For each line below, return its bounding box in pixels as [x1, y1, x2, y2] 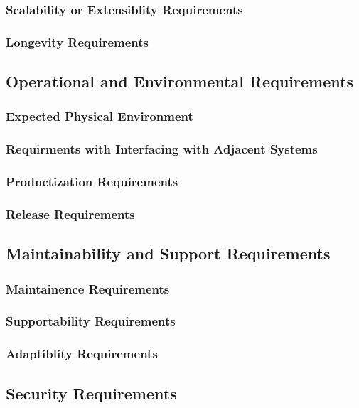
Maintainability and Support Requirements [6, 242, 331, 264]
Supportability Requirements [6, 312, 176, 330]
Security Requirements [6, 382, 177, 404]
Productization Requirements [6, 173, 178, 190]
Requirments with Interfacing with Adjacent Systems [6, 140, 318, 158]
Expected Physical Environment [6, 107, 193, 125]
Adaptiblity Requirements [6, 345, 158, 363]
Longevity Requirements [6, 33, 149, 50]
